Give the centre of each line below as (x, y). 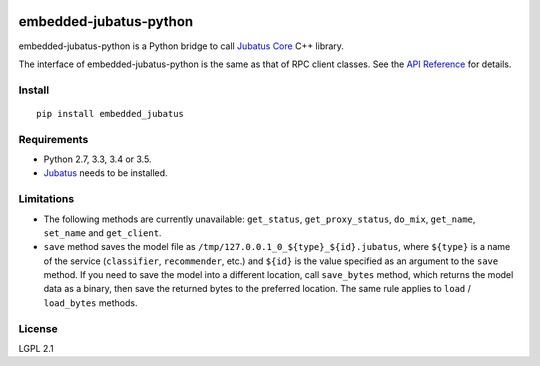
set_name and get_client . (102, 232)
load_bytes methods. (90, 302)
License (38, 328)
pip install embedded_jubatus (110, 113)
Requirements (53, 139)
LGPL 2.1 (36, 349)
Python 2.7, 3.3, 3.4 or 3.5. (97, 159)
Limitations (46, 199)
